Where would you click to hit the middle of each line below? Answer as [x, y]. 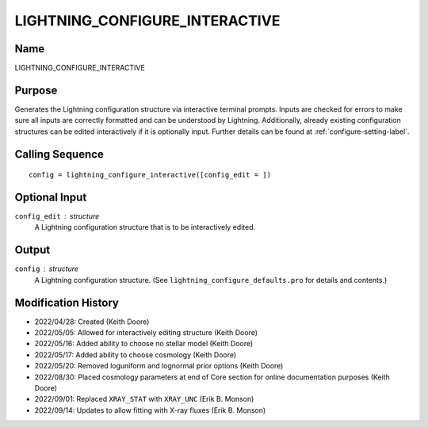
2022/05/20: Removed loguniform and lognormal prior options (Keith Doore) [159, 366]
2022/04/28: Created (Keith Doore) [92, 322]
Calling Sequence [59, 154]
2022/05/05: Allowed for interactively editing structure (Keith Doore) [146, 333]
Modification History [67, 302]
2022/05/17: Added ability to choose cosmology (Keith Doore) [136, 355]
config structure [47, 269]
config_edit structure [57, 216]
